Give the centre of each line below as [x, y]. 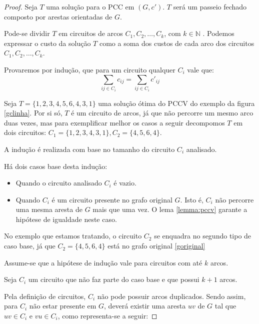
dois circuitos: [25, 132]
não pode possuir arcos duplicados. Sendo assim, [171, 296]
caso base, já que [30, 246]
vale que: [200, 69]
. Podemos [218, 33]
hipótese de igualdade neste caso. [66, 219]
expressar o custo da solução [47, 43]
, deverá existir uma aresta [145, 306]
